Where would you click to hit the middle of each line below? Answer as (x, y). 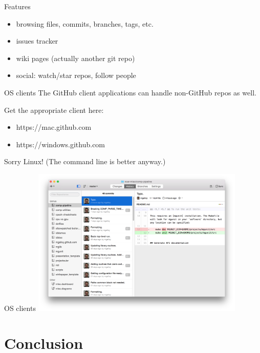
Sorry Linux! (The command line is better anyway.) (85, 161)
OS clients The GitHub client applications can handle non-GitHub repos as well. (130, 92)
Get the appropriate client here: (54, 110)
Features (17, 6)
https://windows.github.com (61, 144)
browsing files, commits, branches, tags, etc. (85, 23)
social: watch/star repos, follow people (76, 75)
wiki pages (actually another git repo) (75, 58)
